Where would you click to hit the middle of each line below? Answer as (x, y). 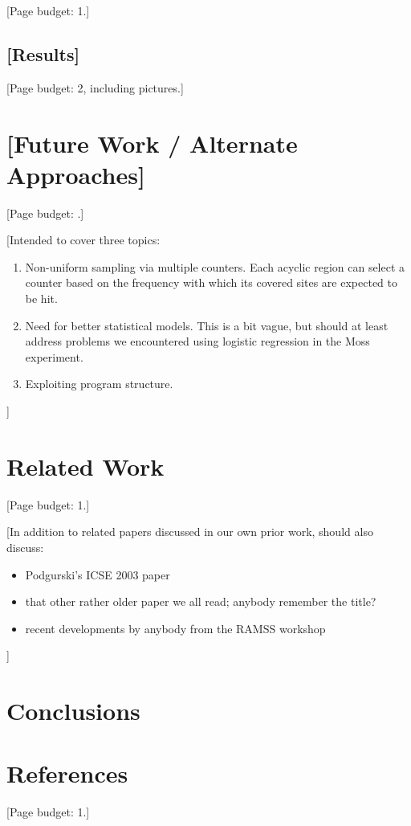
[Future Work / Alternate (152, 143)
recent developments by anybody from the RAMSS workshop (175, 628)
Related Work (85, 466)
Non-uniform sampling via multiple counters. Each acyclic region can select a (215, 266)
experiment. (54, 356)
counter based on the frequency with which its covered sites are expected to (211, 282)
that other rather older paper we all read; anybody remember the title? (201, 601)
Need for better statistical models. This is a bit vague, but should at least (207, 325)
